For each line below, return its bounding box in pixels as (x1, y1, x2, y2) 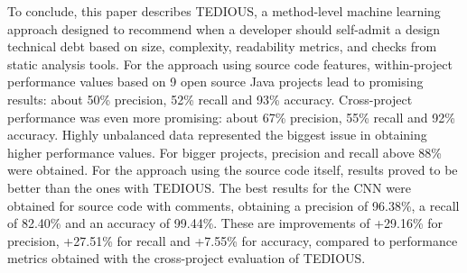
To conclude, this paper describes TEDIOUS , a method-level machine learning (7, 2, 441, 20)
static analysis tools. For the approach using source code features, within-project (7, 54, 453, 73)
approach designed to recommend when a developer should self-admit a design (7, 19, 441, 38)
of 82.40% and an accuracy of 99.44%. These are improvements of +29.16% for (7, 214, 444, 232)
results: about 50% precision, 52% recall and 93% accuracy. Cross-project (7, 89, 413, 108)
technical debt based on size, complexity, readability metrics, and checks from (7, 37, 437, 56)
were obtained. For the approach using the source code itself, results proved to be (7, 160, 458, 179)
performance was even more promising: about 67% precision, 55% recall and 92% (7, 107, 455, 126)
